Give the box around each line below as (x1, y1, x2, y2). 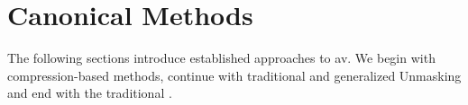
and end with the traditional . (7, 83, 172, 102)
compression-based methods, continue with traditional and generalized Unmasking (7, 66, 462, 84)
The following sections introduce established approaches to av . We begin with (7, 48, 436, 67)
